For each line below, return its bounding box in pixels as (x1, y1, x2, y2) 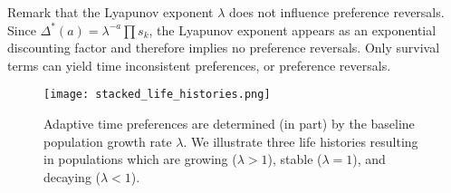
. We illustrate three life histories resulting (183, 131, 418, 150)
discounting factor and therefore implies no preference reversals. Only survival (7, 38, 440, 57)
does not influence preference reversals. (229, 3, 445, 21)
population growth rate (43, 131, 172, 150)
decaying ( (43, 167, 101, 186)
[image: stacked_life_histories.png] (43, 88, 271, 101)
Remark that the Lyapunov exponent (7, 3, 214, 21)
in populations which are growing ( (43, 150, 237, 169)
